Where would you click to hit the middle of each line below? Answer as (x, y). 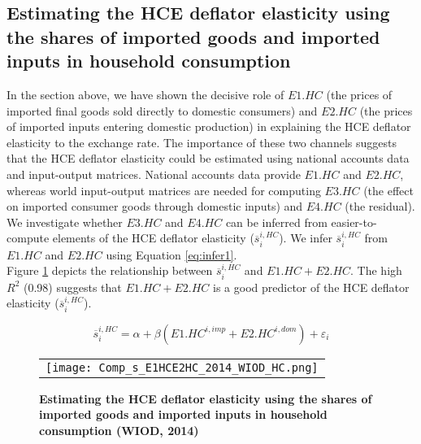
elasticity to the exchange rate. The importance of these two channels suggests (202, 142)
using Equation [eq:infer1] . (171, 254)
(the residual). (380, 206)
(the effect (388, 190)
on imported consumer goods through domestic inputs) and (155, 206)
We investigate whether (65, 222)
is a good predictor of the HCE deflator (311, 287)
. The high (376, 270)
